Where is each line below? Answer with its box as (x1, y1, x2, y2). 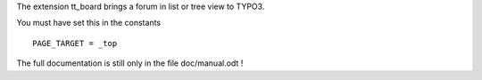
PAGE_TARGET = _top (32, 38, 118, 48)
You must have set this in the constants (16, 18, 161, 28)
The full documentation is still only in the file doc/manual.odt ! (16, 58, 244, 68)
